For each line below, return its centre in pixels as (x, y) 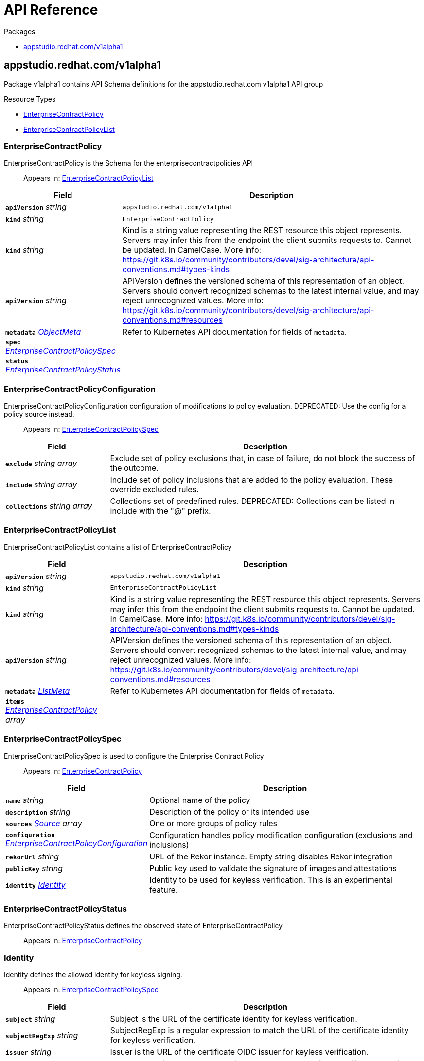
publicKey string (34, 868)
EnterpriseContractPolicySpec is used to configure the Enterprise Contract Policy (134, 756)
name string (25, 800)
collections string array (49, 506)
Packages (20, 31)
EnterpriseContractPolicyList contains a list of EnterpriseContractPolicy (118, 547)
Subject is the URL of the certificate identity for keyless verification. (234, 1019)
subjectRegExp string (42, 1035)
